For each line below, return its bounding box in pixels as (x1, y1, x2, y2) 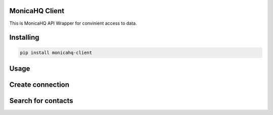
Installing (9, 33, 40, 42)
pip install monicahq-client (20, 49, 93, 55)
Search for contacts (9, 96, 73, 105)
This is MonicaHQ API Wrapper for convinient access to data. (9, 20, 137, 26)
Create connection (9, 80, 70, 89)
